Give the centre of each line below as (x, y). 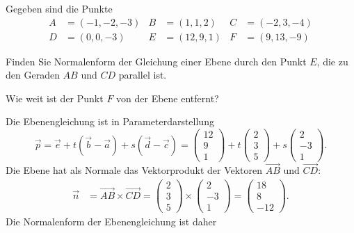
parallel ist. (143, 75)
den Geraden (33, 75)
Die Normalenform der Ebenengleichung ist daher (111, 222)
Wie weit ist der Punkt (55, 98)
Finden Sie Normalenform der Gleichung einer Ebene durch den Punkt (156, 61)
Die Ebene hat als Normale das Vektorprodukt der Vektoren (134, 170)
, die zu (332, 61)
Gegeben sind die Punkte (59, 8)
